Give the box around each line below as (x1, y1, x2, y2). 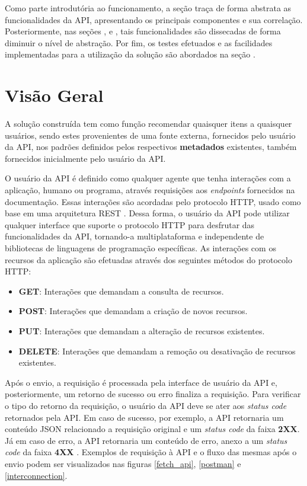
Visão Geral (5, 83, 104, 107)
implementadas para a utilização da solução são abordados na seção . (5, 48, 255, 60)
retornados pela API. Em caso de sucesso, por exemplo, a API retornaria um (5, 411, 284, 423)
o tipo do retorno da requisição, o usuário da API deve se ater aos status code (5, 399, 287, 411)
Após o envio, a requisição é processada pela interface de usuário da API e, (5, 376, 277, 388)
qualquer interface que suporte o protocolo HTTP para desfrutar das (5, 218, 255, 231)
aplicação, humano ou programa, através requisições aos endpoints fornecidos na (5, 184, 295, 196)
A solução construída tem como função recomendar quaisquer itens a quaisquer (5, 117, 292, 130)
